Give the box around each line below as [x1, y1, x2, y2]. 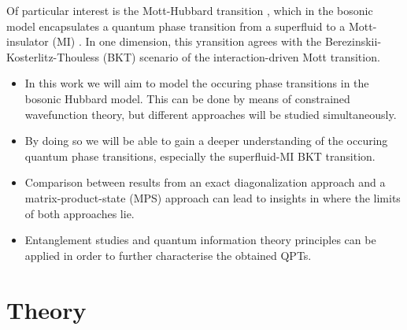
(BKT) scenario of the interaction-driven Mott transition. [102, 48, 380, 65]
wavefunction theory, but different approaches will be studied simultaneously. [24, 106, 397, 122]
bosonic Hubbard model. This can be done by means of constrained [24, 90, 350, 106]
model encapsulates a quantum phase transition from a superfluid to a [6, 17, 346, 34]
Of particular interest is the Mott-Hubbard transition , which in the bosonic [6, 2, 373, 18]
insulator [6, 33, 49, 50]
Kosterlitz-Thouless [6, 48, 100, 65]
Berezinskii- [324, 33, 382, 50]
